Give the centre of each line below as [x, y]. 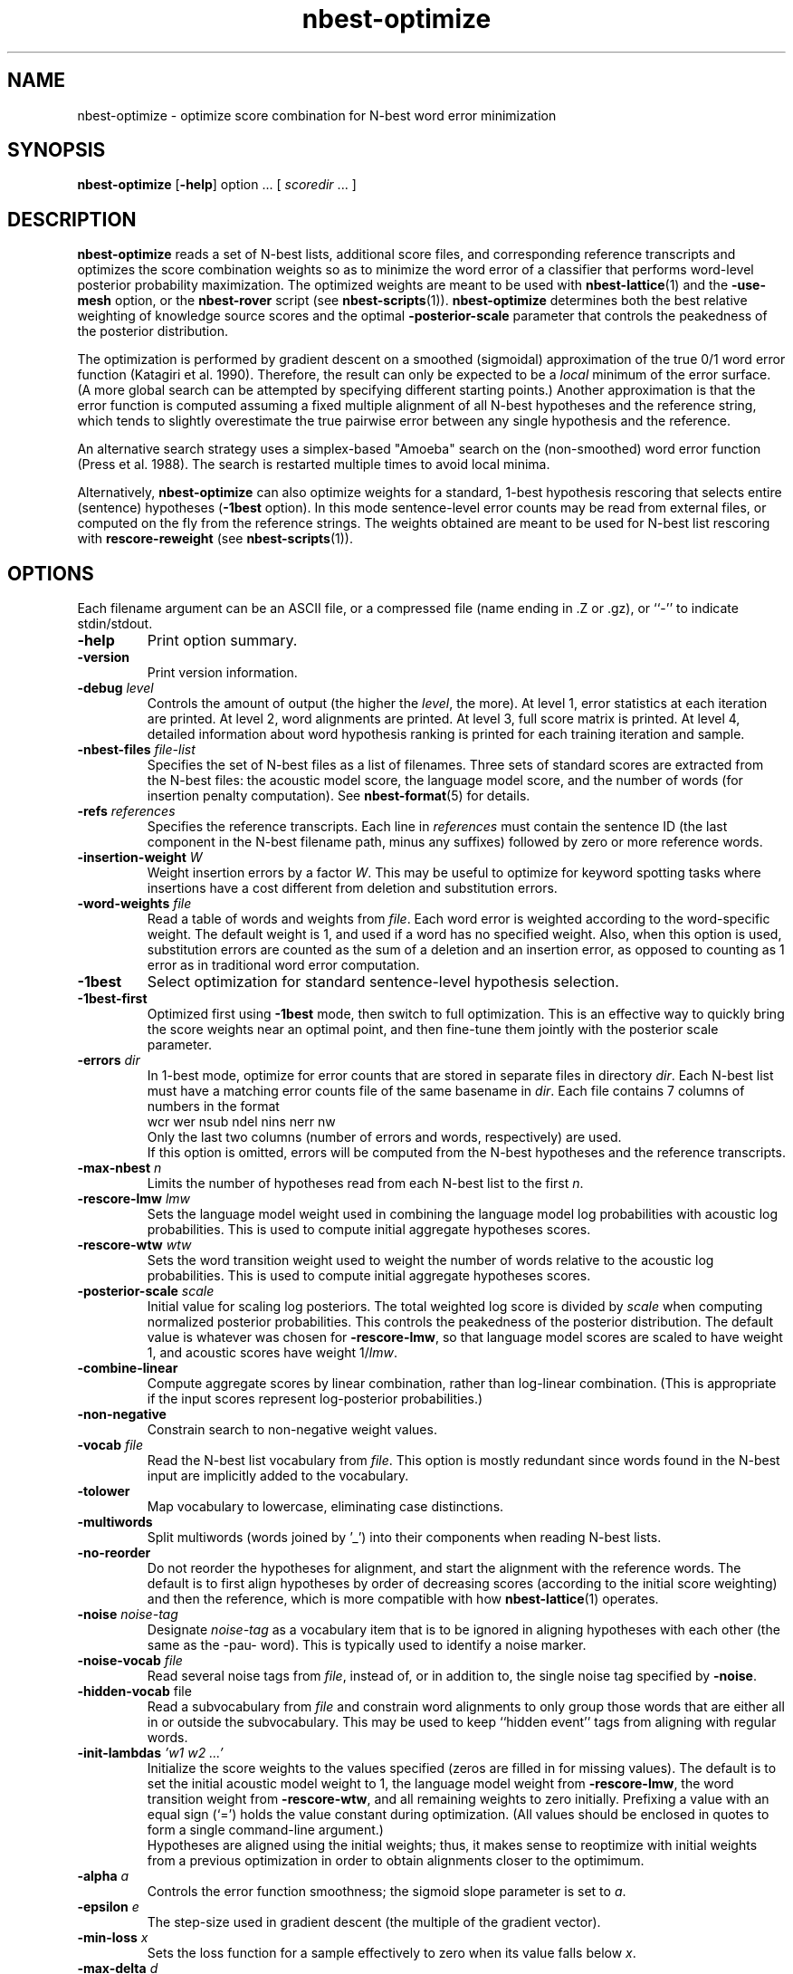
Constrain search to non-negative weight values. [292, 1430]
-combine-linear [128, 1368]
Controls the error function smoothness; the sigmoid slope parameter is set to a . [387, 1892]
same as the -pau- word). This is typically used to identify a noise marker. [367, 1645]
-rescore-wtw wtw [134, 1245]
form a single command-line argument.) [265, 1830]
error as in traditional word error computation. [283, 965]
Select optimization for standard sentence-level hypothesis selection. [383, 982]
